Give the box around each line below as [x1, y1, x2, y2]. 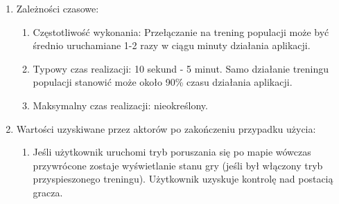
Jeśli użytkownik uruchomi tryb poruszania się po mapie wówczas [33, 145, 311, 159]
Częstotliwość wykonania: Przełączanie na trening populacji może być [33, 24, 329, 39]
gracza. [33, 185, 63, 199]
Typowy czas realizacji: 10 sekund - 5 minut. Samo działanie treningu [33, 61, 329, 75]
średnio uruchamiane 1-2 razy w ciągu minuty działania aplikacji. [33, 38, 311, 53]
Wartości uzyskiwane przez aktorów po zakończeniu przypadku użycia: [16, 121, 316, 136]
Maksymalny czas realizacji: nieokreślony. [33, 98, 208, 112]
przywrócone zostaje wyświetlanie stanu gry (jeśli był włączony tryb [33, 158, 323, 172]
